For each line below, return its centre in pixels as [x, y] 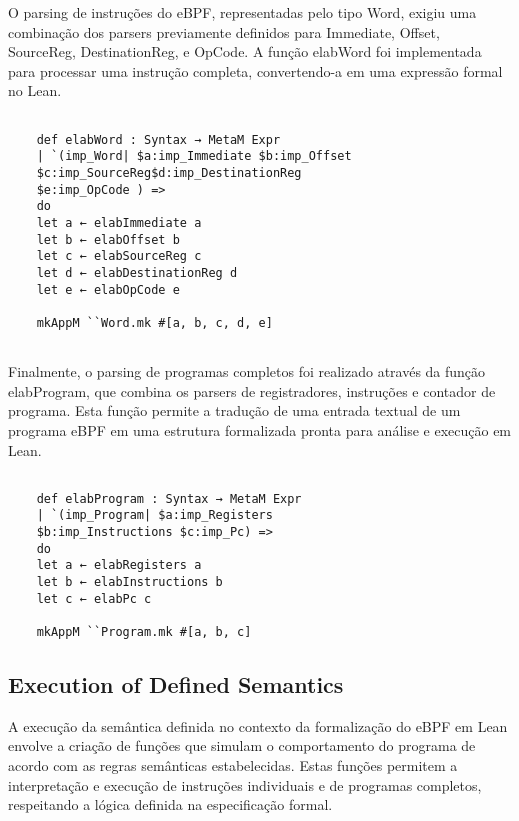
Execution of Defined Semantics [176, 684]
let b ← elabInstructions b [129, 582]
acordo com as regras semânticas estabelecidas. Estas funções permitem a [233, 765]
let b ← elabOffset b [108, 239]
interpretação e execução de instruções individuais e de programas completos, [245, 784]
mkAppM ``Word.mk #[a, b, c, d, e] [154, 322]
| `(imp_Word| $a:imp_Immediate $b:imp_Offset [194, 156]
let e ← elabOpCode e [108, 289]
